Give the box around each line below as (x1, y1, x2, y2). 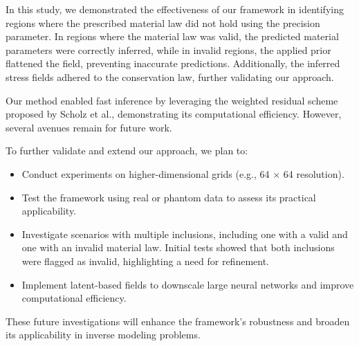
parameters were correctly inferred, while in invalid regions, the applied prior (6, 42, 331, 57)
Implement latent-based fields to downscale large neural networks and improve (21, 277, 354, 291)
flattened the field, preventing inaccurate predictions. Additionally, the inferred (6, 56, 340, 71)
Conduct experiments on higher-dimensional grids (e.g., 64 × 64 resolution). (21, 166, 344, 181)
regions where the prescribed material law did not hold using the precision (6, 15, 320, 30)
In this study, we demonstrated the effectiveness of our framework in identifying (6, 2, 344, 16)
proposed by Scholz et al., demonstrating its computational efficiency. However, (6, 107, 342, 121)
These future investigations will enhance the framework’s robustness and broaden (6, 313, 350, 328)
